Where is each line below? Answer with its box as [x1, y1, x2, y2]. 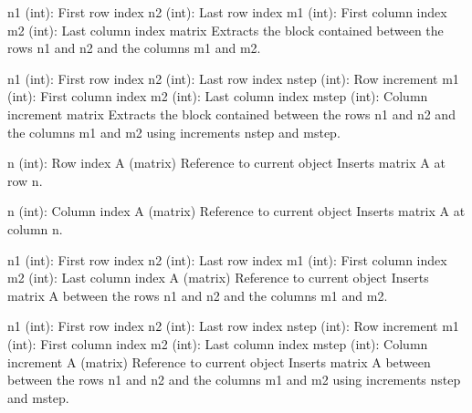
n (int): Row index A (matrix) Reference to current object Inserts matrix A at [7, 153, 446, 172]
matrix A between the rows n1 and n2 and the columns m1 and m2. [7, 285, 388, 305]
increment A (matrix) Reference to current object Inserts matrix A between [7, 352, 431, 371]
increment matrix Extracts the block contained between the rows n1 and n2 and [7, 104, 456, 123]
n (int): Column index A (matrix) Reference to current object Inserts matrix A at [7, 201, 466, 221]
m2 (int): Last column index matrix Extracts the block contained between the [7, 20, 444, 39]
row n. [7, 170, 43, 190]
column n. [7, 219, 63, 238]
